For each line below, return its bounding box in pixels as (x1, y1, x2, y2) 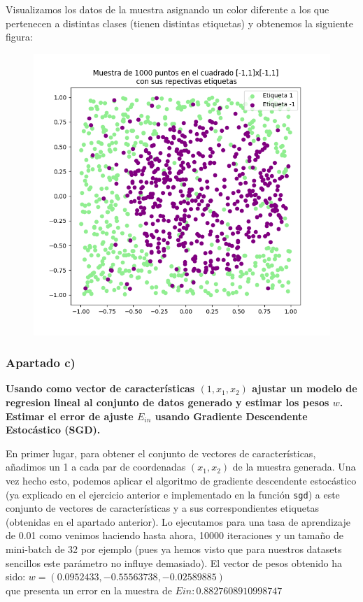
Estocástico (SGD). (6, 422, 101, 437)
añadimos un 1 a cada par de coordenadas (6, 459, 186, 474)
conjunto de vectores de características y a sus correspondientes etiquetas (6, 501, 319, 515)
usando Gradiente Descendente (155, 408, 308, 423)
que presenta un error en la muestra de (6, 582, 172, 597)
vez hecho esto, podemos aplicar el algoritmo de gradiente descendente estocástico (6, 473, 357, 487)
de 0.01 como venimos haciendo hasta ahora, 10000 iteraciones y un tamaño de (6, 528, 343, 543)
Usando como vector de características (6, 381, 195, 396)
